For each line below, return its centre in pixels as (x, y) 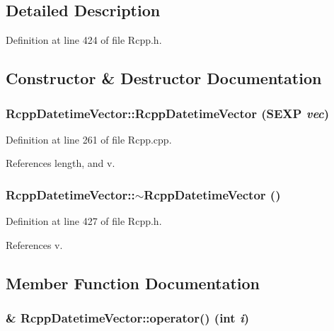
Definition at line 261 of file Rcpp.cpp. (89, 139)
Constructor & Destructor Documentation (164, 78)
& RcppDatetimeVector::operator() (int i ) (128, 318)
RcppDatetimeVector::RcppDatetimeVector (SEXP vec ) (168, 113)
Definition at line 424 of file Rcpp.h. (84, 40)
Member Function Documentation (133, 283)
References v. (34, 244)
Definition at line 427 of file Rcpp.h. (84, 221)
